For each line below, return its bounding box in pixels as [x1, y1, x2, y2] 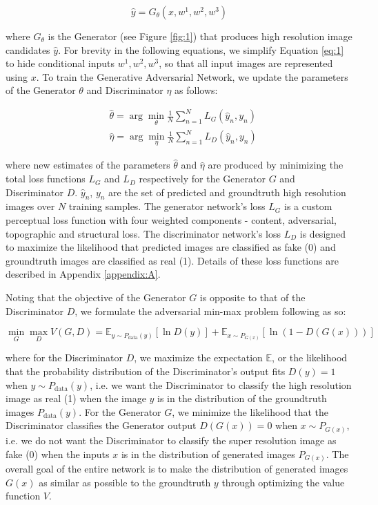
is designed [299, 226, 346, 240]
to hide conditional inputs [6, 56, 115, 70]
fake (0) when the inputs [6, 446, 110, 461]
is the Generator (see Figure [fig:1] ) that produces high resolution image [48, 29, 352, 43]
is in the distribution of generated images [121, 446, 295, 461]
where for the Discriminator [6, 350, 123, 365]
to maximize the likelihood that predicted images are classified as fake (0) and [6, 240, 336, 254]
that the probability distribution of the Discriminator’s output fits [6, 364, 286, 379]
